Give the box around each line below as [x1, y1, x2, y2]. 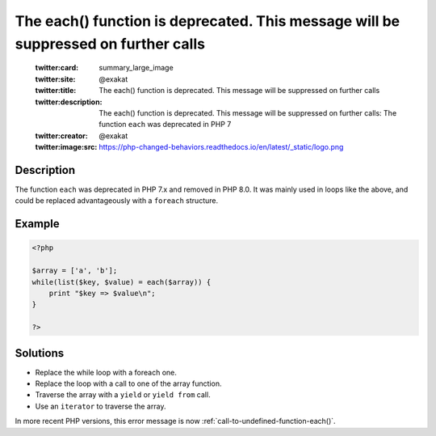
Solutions [15, 346, 65, 360]
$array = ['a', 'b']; [31, 266, 118, 275]
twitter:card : [35, 63, 79, 73]
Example [15, 217, 60, 231]
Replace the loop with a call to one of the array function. [35, 379, 222, 388]
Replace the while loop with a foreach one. [35, 367, 178, 377]
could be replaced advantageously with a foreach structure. [15, 196, 218, 205]
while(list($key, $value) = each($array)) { [31, 277, 212, 286]
